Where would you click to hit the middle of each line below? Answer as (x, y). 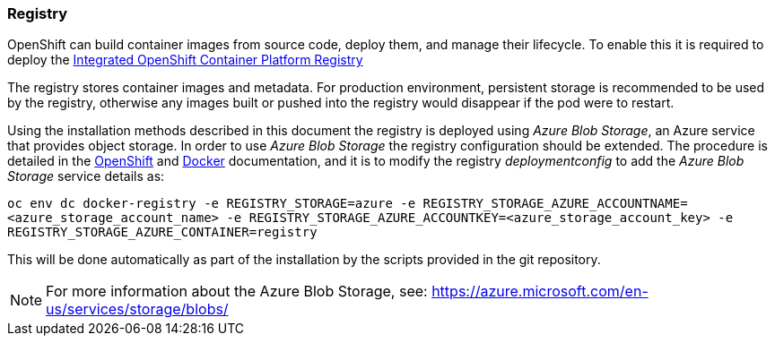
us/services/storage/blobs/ (137, 309)
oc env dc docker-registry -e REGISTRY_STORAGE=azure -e (212, 204)
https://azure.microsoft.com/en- (540, 292)
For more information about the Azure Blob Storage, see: (237, 292)
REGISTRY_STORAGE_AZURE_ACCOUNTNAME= (555, 204)
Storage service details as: (86, 176)
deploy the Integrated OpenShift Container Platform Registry (185, 60)
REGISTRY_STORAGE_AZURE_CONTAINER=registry (162, 232)
